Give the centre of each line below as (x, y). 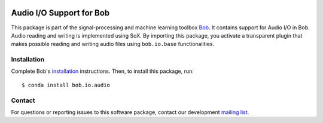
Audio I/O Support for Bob (60, 13)
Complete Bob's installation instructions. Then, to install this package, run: (102, 71)
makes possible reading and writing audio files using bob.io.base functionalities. (113, 44)
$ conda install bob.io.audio (66, 85)
